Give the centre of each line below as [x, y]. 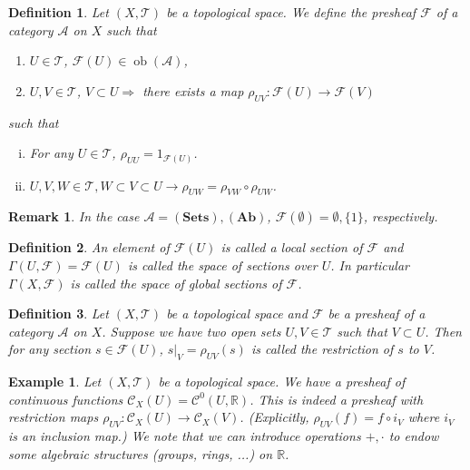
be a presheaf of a [377, 313]
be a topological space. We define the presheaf [291, 12]
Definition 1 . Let [59, 12]
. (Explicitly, [274, 417]
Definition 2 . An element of [89, 247]
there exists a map [193, 90]
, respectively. [401, 216]
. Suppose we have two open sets [191, 331]
